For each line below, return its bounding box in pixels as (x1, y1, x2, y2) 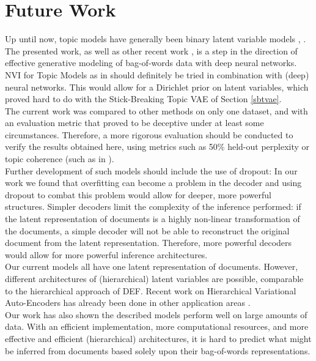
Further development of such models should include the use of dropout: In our (5, 164, 298, 177)
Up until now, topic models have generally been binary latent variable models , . (5, 32, 306, 45)
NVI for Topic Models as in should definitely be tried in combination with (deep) (5, 68, 309, 81)
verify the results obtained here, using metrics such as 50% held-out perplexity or (5, 140, 310, 153)
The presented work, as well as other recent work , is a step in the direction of (5, 44, 298, 57)
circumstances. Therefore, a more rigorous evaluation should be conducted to (5, 128, 293, 141)
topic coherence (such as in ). (5, 152, 114, 165)
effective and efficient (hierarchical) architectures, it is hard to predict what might (5, 332, 312, 344)
